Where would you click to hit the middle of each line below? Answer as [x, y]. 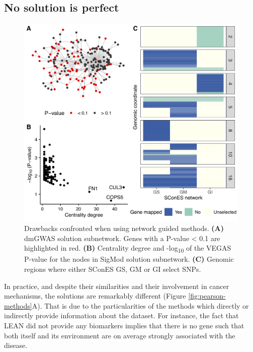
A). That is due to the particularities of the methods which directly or [140, 305]
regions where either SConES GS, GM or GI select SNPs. [113, 269]
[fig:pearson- [207, 296]
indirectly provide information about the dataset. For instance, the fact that [121, 315]
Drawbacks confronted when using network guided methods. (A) [124, 228]
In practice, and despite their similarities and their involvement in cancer [117, 286]
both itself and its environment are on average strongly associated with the [120, 335]
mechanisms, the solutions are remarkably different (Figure [95, 296]
